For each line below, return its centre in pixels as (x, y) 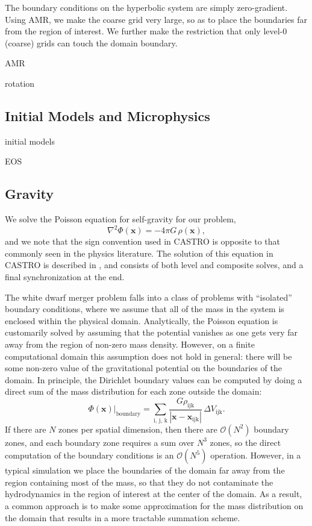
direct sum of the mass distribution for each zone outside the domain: (133, 391)
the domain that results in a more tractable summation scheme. (123, 517)
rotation (20, 83)
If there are (26, 429)
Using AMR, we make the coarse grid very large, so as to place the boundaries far (156, 19)
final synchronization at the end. (65, 277)
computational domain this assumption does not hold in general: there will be (148, 356)
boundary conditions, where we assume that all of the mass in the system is (145, 309)
